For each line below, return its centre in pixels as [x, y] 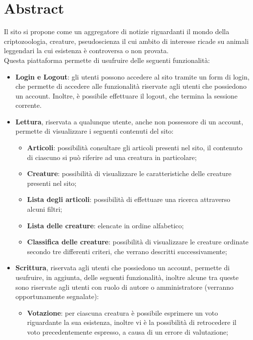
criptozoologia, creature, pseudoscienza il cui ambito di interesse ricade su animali [126, 41]
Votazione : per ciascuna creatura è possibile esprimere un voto [123, 312]
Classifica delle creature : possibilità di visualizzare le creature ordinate [138, 242]
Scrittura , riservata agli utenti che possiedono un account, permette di [123, 268]
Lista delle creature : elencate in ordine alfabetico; [105, 225]
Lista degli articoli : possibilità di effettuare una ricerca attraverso [129, 199]
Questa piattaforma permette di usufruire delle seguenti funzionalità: [107, 60]
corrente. [29, 105]
